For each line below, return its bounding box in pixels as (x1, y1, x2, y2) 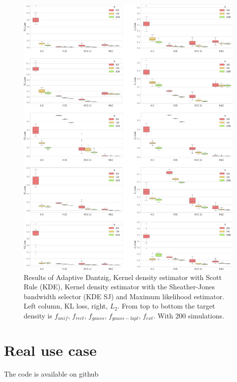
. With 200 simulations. (153, 310, 224, 320)
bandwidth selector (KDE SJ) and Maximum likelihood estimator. (24, 291, 225, 301)
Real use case (4, 340, 97, 360)
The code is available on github (4, 368, 99, 379)
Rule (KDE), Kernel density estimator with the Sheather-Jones (24, 281, 215, 292)
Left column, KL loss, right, (24, 301, 108, 311)
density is (24, 310, 52, 320)
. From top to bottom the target (118, 301, 215, 311)
